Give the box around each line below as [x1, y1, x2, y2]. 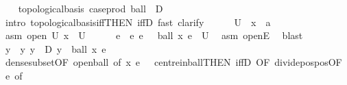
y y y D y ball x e [5, 41, 106, 56]
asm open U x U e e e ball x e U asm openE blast [5, 28, 303, 42]
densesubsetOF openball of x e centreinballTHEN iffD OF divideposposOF [5, 55, 342, 69]
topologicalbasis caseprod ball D [18, 1, 163, 15]
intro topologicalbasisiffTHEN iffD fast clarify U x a [5, 14, 271, 29]
